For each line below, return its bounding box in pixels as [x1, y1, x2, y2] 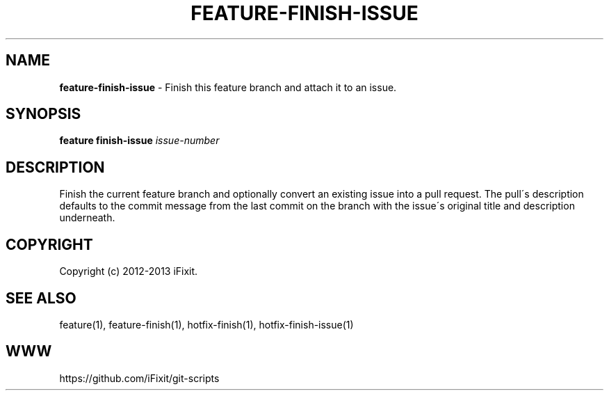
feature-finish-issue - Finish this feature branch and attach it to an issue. [59, 81, 397, 93]
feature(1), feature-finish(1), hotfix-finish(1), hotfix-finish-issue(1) [59, 318, 354, 331]
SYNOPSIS [6, 105, 81, 123]
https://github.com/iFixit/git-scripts [59, 372, 220, 384]
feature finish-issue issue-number [59, 134, 220, 147]
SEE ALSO [6, 289, 76, 307]
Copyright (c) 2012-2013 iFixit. [59, 265, 198, 278]
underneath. [59, 212, 115, 224]
